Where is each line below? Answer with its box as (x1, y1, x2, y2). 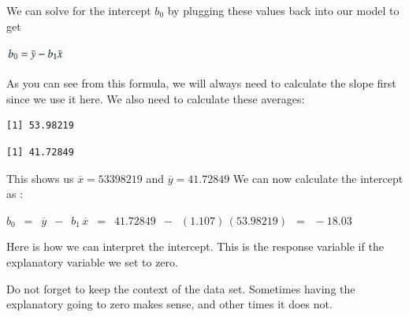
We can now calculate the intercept (232, 170, 403, 186)
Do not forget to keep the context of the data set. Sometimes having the (6, 280, 355, 296)
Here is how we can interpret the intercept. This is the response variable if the (6, 238, 384, 255)
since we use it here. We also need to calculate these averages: (6, 90, 305, 106)
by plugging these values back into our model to (167, 2, 400, 18)
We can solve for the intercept (6, 2, 151, 18)
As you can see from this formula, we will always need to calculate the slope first (6, 75, 396, 91)
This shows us (6, 170, 74, 186)
